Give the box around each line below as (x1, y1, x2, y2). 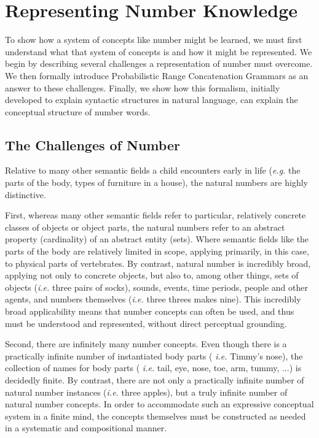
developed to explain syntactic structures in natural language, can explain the (5, 93, 298, 106)
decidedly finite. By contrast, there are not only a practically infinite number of (5, 373, 304, 386)
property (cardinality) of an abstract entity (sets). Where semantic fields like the (5, 232, 309, 245)
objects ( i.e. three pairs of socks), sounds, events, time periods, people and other (5, 280, 308, 293)
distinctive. (5, 188, 46, 201)
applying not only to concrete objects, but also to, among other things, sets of (5, 269, 299, 282)
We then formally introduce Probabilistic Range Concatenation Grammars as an (5, 69, 309, 82)
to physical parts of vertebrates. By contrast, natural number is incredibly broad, (5, 256, 311, 269)
